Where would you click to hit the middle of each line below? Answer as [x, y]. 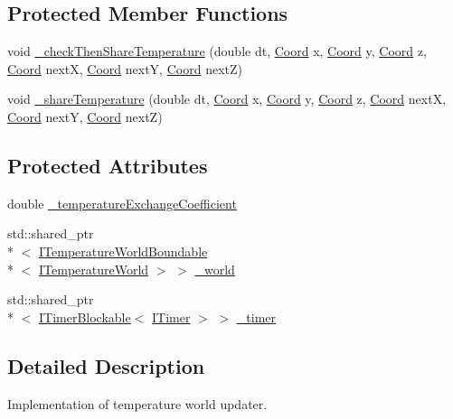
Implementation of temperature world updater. [137, 403]
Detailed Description [106, 365]
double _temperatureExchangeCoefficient [122, 203]
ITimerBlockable [85, 317]
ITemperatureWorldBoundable [123, 251]
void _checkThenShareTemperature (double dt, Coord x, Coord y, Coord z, [217, 51]
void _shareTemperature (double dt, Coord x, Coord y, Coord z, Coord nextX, [227, 99]
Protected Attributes [108, 165]
